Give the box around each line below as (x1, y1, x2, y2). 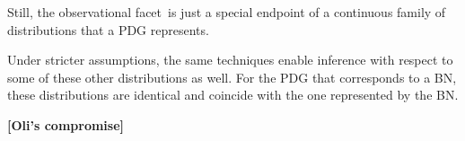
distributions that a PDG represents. (7, 20, 209, 39)
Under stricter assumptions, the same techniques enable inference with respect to (7, 50, 453, 69)
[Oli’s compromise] (7, 115, 125, 134)
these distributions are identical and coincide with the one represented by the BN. (7, 85, 459, 104)
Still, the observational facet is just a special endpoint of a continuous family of (7, 3, 446, 21)
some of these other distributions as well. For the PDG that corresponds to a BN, (7, 67, 457, 86)
